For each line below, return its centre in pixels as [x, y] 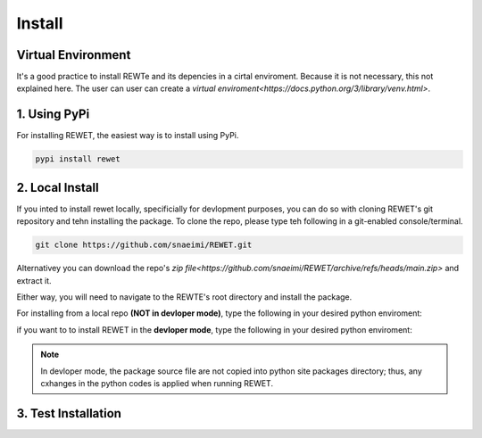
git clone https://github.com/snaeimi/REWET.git [144, 245]
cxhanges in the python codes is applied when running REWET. [157, 383]
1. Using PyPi [53, 115]
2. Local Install [58, 187]
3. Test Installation [69, 413]
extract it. [34, 280]
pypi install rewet [78, 159]
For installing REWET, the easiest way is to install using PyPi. [128, 136]
